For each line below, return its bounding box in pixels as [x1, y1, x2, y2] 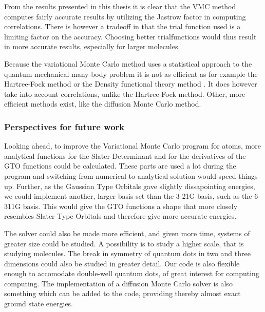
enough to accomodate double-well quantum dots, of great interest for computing [4, 268, 259, 279]
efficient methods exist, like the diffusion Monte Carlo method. [4, 98, 201, 109]
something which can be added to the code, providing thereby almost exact [4, 288, 241, 299]
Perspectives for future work [4, 120, 125, 133]
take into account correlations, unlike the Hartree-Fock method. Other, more [4, 88, 245, 99]
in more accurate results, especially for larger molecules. [4, 41, 180, 52]
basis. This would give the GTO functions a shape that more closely [23, 200, 238, 211]
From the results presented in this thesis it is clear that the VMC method [4, 1, 236, 11]
